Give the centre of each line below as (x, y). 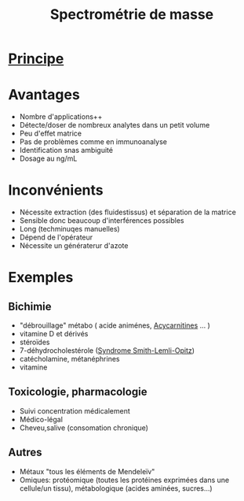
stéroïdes (35, 342)
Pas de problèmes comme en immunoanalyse (93, 142)
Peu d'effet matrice (51, 134)
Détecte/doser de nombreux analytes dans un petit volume (115, 125)
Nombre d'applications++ (61, 117)
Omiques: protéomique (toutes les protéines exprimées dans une (124, 480)
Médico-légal (41, 419)
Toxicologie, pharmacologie (78, 392)
